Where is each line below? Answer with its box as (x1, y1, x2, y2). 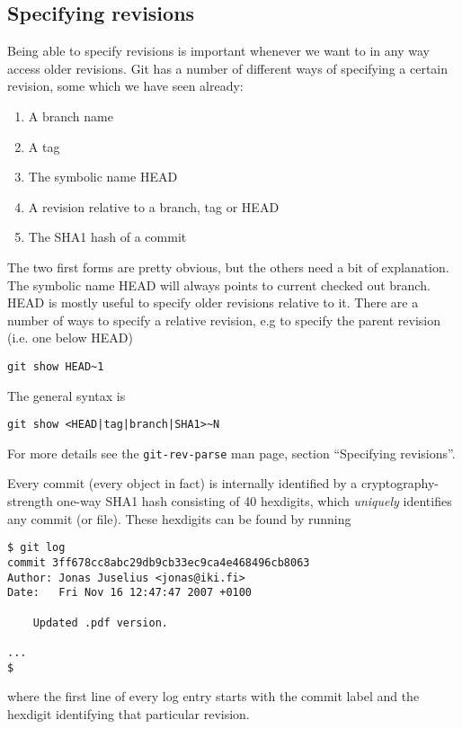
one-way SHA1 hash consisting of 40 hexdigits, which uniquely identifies (57, 492, 452, 511)
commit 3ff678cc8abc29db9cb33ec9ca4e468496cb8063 (7, 556, 310, 569)
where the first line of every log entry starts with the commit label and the (7, 687, 420, 706)
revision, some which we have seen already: (7, 76, 244, 95)
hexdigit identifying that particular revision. (7, 704, 250, 723)
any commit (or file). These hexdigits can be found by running (7, 509, 351, 528)
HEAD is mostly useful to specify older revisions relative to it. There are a (7, 293, 419, 312)
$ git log (7, 541, 66, 555)
